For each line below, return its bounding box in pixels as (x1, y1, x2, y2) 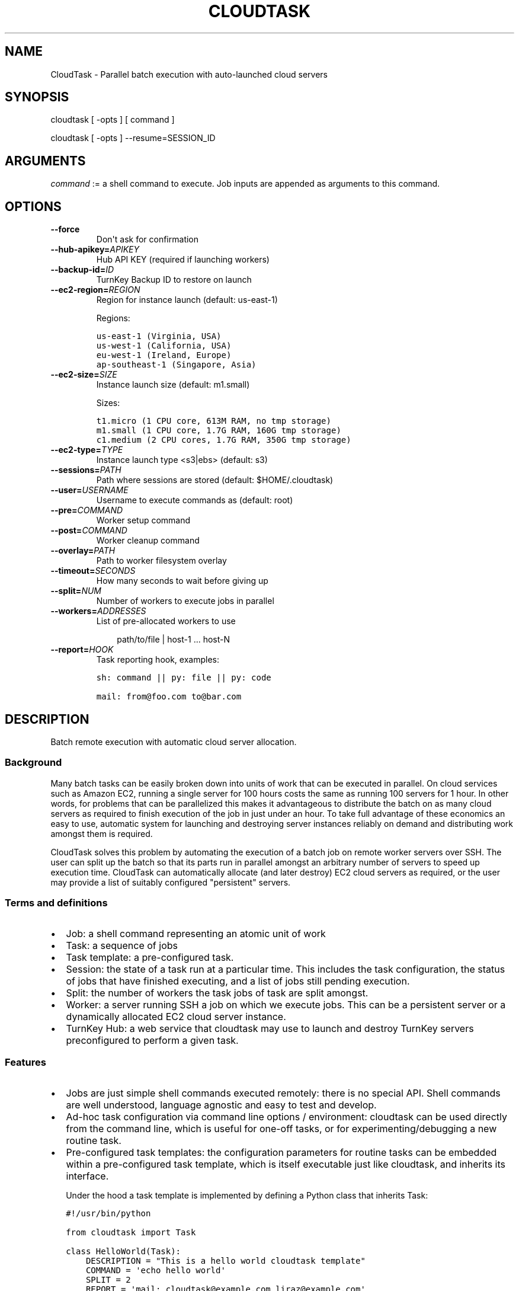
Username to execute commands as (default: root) (96, 495, 293, 506)
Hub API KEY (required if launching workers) (96, 254, 270, 265)
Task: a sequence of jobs (66, 940, 178, 952)
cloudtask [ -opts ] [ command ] (50, 114, 175, 125)
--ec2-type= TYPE (50, 445, 123, 455)
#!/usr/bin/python (66, 1209, 151, 1219)
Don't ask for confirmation (96, 234, 199, 245)
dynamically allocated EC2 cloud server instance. (66, 1011, 286, 1023)
